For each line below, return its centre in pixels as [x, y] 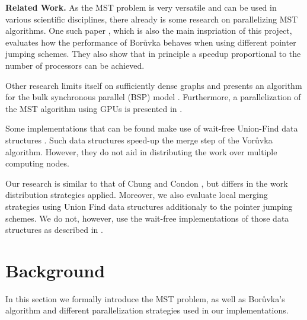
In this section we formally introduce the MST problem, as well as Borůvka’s [145, 298]
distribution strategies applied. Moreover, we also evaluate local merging [137, 195]
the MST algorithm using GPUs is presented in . [94, 108]
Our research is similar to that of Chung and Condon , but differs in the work [147, 183]
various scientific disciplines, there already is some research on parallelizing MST [152, 19]
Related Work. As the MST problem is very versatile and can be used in [141, 7]
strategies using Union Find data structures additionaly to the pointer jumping [149, 206]
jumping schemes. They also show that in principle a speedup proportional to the [153, 54]
